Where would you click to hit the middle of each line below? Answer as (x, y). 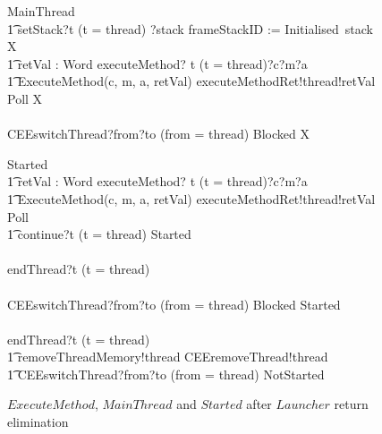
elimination (38, 422)
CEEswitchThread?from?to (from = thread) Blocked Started (174, 304)
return (351, 404)
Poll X (25, 98)
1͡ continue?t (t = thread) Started (99, 234)
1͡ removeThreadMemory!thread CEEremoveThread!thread (168, 357)
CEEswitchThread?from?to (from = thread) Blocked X (158, 134)
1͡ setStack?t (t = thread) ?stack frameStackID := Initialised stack (190, 28)
